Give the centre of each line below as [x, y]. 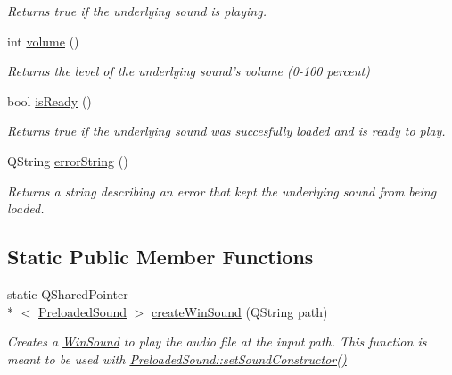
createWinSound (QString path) [240, 311]
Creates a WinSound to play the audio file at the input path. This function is [217, 342]
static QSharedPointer [68, 293]
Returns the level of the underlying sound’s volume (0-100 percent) [189, 71]
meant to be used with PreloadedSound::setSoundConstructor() [177, 358]
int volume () [43, 41]
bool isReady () [49, 100]
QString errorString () [68, 160]
